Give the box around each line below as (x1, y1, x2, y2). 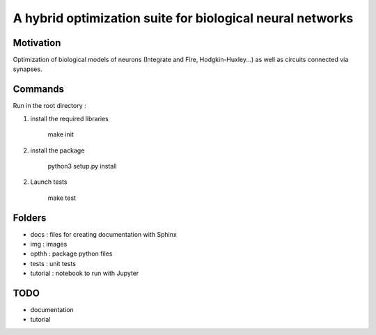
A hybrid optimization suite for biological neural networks (13, 10, 354, 26)
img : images (30, 240, 68, 248)
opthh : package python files (30, 249, 113, 258)
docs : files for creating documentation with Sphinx (30, 230, 177, 238)
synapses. (13, 65, 42, 73)
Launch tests (30, 178, 68, 186)
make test (47, 194, 77, 202)
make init (47, 130, 75, 139)
